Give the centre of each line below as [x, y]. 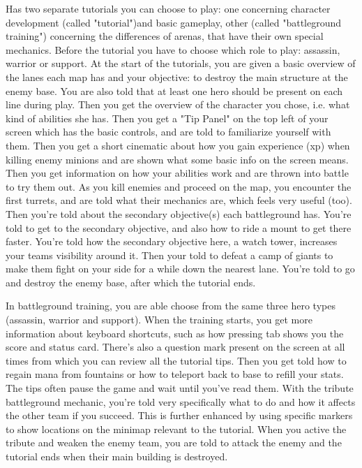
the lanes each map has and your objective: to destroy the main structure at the [177, 76]
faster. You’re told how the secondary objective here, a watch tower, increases [172, 241]
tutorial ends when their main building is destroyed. [117, 456]
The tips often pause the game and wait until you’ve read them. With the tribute [180, 388]
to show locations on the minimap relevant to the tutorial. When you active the [176, 429]
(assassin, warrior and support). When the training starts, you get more [159, 320]
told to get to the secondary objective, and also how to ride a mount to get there [179, 227]
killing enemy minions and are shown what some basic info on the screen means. [177, 159]
